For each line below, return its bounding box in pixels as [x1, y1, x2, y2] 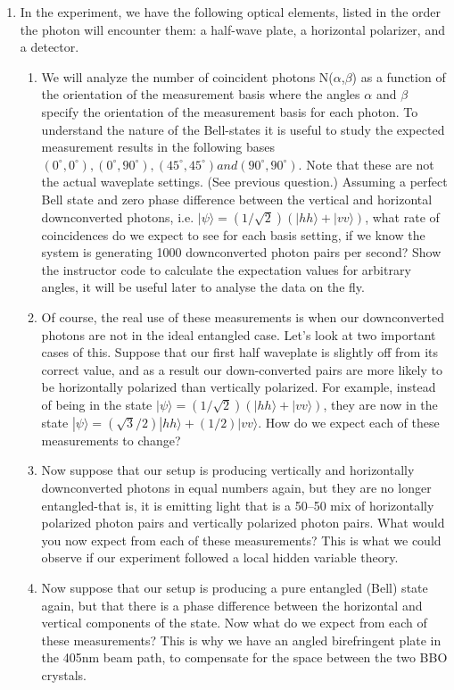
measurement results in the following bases [41, 137, 275, 156]
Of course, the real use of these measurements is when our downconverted [41, 307, 444, 326]
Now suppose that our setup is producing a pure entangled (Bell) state [41, 578, 428, 597]
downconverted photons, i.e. [41, 207, 194, 226]
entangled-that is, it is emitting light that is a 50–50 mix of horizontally [41, 495, 434, 514]
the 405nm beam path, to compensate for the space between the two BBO [41, 648, 448, 667]
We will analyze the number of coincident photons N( [41, 67, 334, 86]
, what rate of [365, 207, 440, 226]
